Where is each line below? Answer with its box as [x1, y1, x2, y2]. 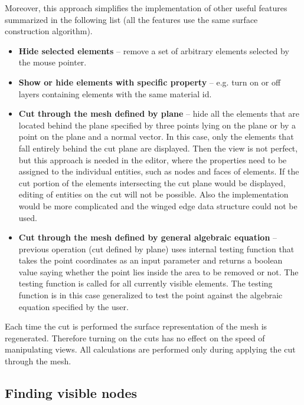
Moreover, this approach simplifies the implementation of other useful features [5, 2, 287, 14]
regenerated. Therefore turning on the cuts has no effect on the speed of [5, 331, 265, 344]
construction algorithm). [5, 25, 93, 37]
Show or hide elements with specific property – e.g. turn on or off [18, 75, 281, 88]
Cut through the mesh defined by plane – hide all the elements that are [18, 107, 299, 120]
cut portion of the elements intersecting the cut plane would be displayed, [18, 176, 286, 189]
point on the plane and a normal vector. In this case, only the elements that [18, 130, 294, 143]
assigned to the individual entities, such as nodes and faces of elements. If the [18, 165, 299, 177]
